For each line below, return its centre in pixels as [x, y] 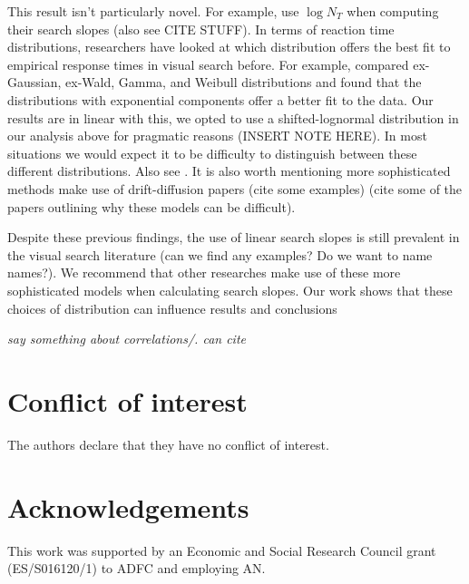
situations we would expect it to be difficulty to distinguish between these [212, 153]
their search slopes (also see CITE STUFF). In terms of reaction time [201, 29]
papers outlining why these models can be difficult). [151, 206]
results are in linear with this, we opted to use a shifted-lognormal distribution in [233, 117]
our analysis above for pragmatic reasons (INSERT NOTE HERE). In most [217, 136]
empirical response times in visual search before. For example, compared [208, 64]
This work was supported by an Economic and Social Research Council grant [222, 550]
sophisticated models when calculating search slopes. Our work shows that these [230, 290]
